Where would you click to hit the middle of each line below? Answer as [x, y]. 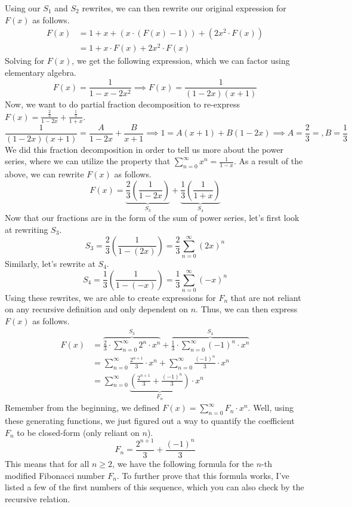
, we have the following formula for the [183, 463]
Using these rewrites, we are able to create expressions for [110, 297]
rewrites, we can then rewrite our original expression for [184, 8]
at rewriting [27, 230]
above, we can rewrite [44, 174]
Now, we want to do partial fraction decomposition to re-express [122, 104]
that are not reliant [266, 297]
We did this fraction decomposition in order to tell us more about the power [144, 149]
